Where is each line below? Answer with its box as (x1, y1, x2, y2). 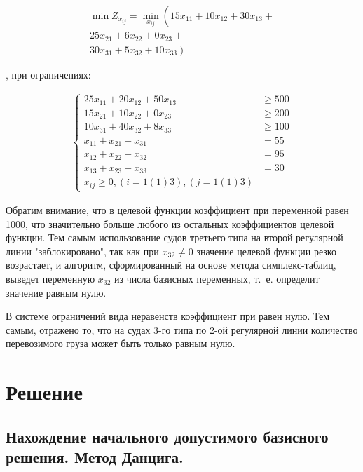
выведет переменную (6, 271, 95, 286)
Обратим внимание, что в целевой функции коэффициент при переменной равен (6, 203, 349, 217)
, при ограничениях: (6, 67, 91, 81)
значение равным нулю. (6, 285, 107, 299)
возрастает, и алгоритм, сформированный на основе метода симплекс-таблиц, (6, 257, 336, 272)
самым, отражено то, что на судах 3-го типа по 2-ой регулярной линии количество (6, 322, 358, 337)
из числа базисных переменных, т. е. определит (114, 271, 320, 286)
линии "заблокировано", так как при (6, 243, 159, 258)
